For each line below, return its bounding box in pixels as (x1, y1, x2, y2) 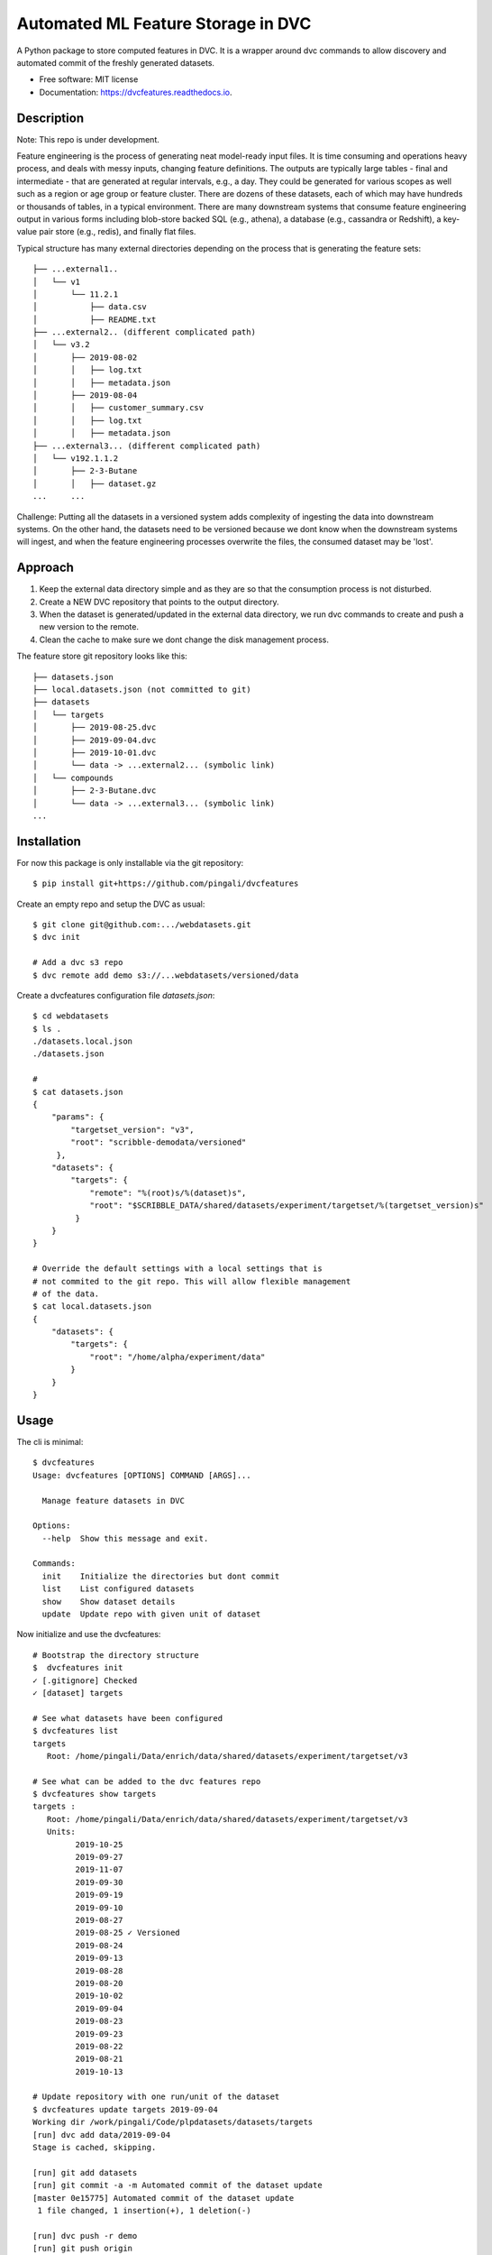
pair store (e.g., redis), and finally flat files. (39, 226, 196, 237)
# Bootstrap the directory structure (32, 1650, 200, 1660)
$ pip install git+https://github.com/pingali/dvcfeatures (32, 879, 299, 888)
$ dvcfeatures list (32, 1726, 119, 1736)
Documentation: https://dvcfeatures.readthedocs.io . (39, 87, 232, 97)
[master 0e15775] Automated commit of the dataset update (32, 2193, 295, 2203)
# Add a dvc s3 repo (32, 957, 123, 968)
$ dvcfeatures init (32, 1662, 123, 1673)
